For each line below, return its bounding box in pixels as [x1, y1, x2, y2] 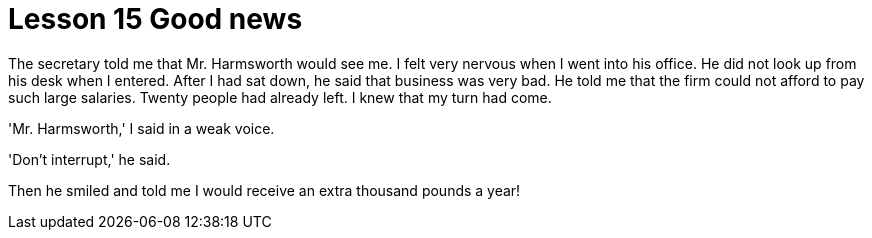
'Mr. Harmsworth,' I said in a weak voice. [8, 119, 275, 137]
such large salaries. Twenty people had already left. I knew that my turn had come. [8, 88, 552, 106]
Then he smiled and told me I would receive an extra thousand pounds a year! [8, 181, 521, 199]
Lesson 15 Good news [8, 2, 303, 36]
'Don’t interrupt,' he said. [8, 150, 171, 168]
